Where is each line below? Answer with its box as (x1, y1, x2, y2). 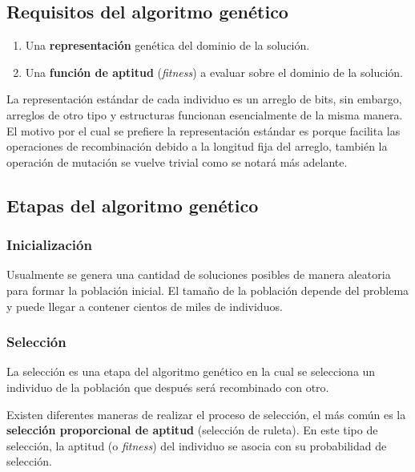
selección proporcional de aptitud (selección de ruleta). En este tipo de (6, 422, 378, 438)
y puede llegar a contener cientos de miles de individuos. (6, 297, 283, 314)
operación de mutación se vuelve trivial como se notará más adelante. (6, 153, 348, 170)
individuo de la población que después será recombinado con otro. (6, 378, 329, 395)
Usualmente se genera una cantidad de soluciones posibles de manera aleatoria (6, 266, 391, 283)
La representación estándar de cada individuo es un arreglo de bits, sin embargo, (6, 91, 402, 107)
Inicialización (6, 235, 92, 255)
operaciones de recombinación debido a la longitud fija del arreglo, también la (6, 138, 388, 155)
